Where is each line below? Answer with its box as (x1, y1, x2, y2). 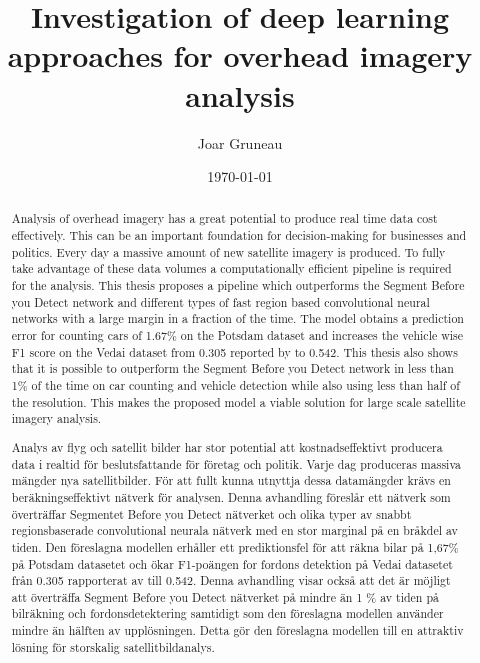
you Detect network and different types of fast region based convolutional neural (11, 293, 430, 310)
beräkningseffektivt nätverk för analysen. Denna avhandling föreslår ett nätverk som (11, 488, 451, 505)
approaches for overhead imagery (7, 35, 473, 76)
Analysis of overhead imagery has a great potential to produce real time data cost (11, 210, 438, 227)
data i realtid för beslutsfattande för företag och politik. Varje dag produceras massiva (11, 455, 461, 472)
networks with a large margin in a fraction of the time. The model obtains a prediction (11, 310, 464, 327)
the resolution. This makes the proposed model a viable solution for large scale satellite (11, 393, 466, 410)
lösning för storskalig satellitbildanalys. (11, 638, 215, 655)
